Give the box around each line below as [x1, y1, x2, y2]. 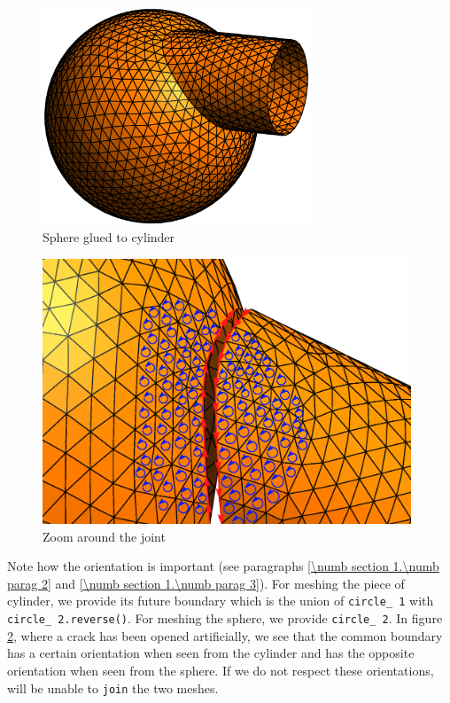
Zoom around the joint [43, 527, 166, 545]
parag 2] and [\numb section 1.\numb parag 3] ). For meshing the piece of [7, 574, 405, 592]
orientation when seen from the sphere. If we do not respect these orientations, [7, 660, 434, 679]
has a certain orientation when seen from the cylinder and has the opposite [7, 644, 415, 662]
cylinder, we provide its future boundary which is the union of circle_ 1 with [7, 591, 434, 610]
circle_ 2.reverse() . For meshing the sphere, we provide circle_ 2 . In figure [7, 609, 443, 628]
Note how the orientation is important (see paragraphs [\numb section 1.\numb [7, 557, 439, 575]
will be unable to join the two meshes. [7, 678, 219, 697]
